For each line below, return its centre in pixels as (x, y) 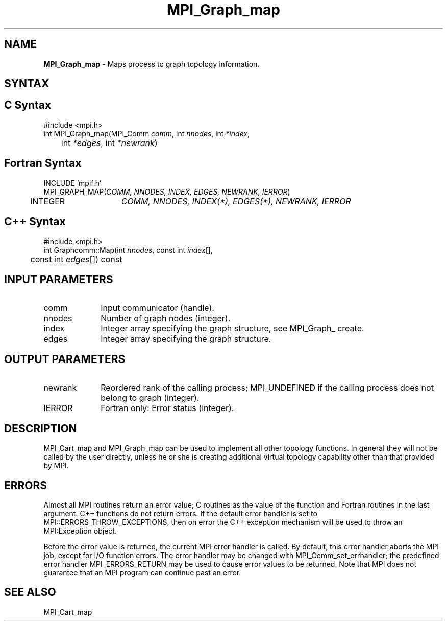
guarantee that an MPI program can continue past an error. (142, 572)
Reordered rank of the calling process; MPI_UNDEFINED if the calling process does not (267, 388)
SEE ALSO (30, 592)
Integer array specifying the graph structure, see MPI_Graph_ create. (232, 329)
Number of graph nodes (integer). (166, 318)
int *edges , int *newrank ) (109, 143)
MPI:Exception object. (80, 531)
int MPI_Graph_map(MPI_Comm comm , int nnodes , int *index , (147, 133)
